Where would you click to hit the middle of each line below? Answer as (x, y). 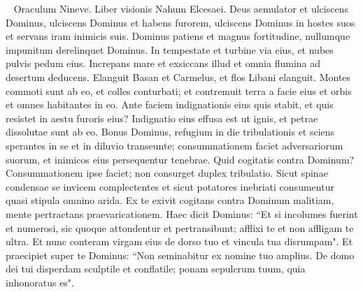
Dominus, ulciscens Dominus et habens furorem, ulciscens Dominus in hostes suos (180, 22)
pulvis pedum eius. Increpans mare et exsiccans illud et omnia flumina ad (163, 63)
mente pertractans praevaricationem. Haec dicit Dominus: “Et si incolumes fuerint (182, 213)
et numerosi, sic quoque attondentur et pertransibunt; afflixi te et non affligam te (180, 227)
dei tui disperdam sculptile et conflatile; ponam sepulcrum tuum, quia (156, 269)
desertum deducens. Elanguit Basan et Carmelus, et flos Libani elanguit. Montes (178, 76)
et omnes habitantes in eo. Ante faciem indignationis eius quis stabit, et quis (170, 104)
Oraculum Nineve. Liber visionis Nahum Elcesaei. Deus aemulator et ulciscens (181, 8)
